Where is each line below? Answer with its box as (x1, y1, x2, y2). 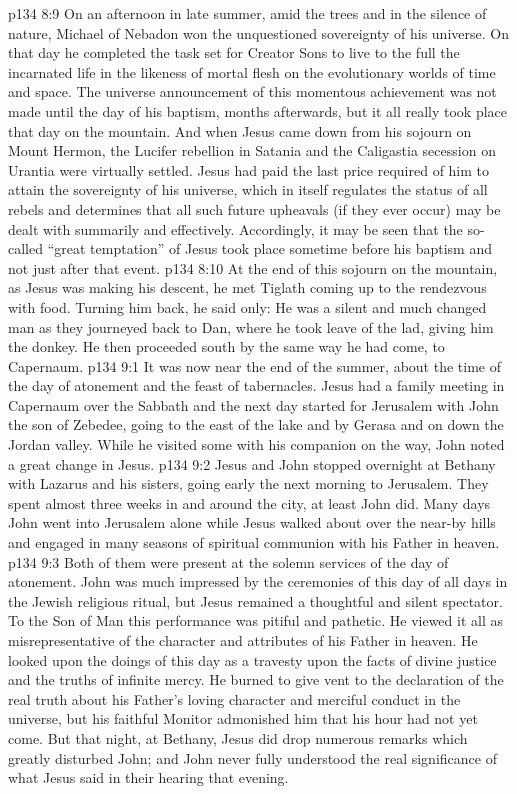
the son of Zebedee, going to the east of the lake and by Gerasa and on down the (8, 414, 504, 435)
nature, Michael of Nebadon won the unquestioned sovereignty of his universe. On (8, 22, 509, 43)
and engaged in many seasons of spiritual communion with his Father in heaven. (8, 532, 500, 553)
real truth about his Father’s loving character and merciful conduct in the (8, 688, 461, 709)
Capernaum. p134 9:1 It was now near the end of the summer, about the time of (8, 355, 501, 376)
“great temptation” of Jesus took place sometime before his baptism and (47, 238, 493, 259)
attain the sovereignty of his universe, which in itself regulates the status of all (8, 179, 488, 200)
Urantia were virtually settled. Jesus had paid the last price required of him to (8, 159, 490, 180)
